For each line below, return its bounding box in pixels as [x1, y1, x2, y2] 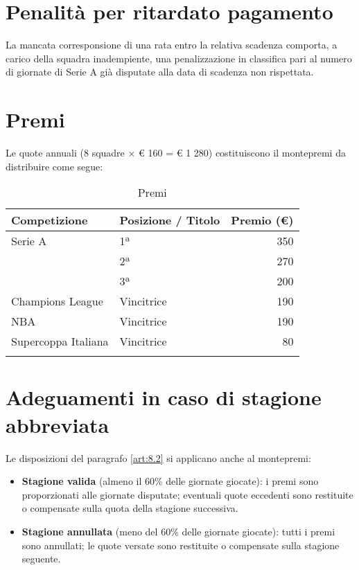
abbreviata [6, 410, 110, 438]
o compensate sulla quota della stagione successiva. [21, 501, 238, 515]
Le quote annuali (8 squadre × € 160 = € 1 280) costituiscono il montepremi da [6, 145, 346, 160]
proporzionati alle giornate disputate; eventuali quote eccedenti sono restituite [21, 487, 353, 501]
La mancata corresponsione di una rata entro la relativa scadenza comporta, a [6, 37, 338, 52]
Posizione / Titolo [119, 212, 220, 229]
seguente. [21, 551, 61, 566]
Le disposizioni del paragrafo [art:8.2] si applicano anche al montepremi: [6, 450, 311, 465]
